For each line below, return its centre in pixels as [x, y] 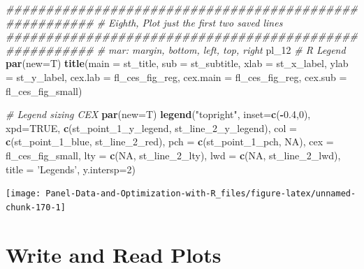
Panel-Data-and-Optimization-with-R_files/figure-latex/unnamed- [201, 194]
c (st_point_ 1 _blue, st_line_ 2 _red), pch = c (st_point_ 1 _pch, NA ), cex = [170, 141]
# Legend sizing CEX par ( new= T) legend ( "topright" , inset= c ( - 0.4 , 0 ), [158, 114]
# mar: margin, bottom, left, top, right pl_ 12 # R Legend [221, 49]
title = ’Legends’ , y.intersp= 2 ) [71, 169]
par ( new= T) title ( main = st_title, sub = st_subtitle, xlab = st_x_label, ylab [177, 63]
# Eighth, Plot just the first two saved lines [190, 22]
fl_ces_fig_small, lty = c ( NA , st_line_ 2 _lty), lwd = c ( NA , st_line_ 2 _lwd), [173, 155]
